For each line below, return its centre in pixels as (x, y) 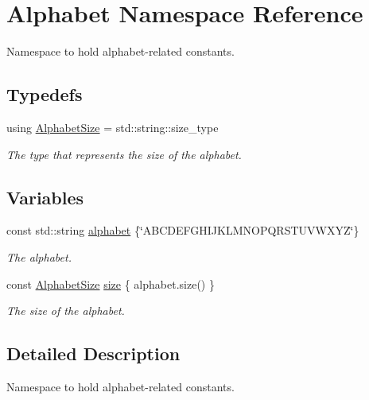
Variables (45, 197)
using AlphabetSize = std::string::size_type (113, 127)
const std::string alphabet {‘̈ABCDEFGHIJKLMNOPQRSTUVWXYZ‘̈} (183, 230)
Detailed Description (93, 353)
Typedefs (45, 94)
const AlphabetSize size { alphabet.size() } (111, 283)
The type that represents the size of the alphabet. (124, 154)
